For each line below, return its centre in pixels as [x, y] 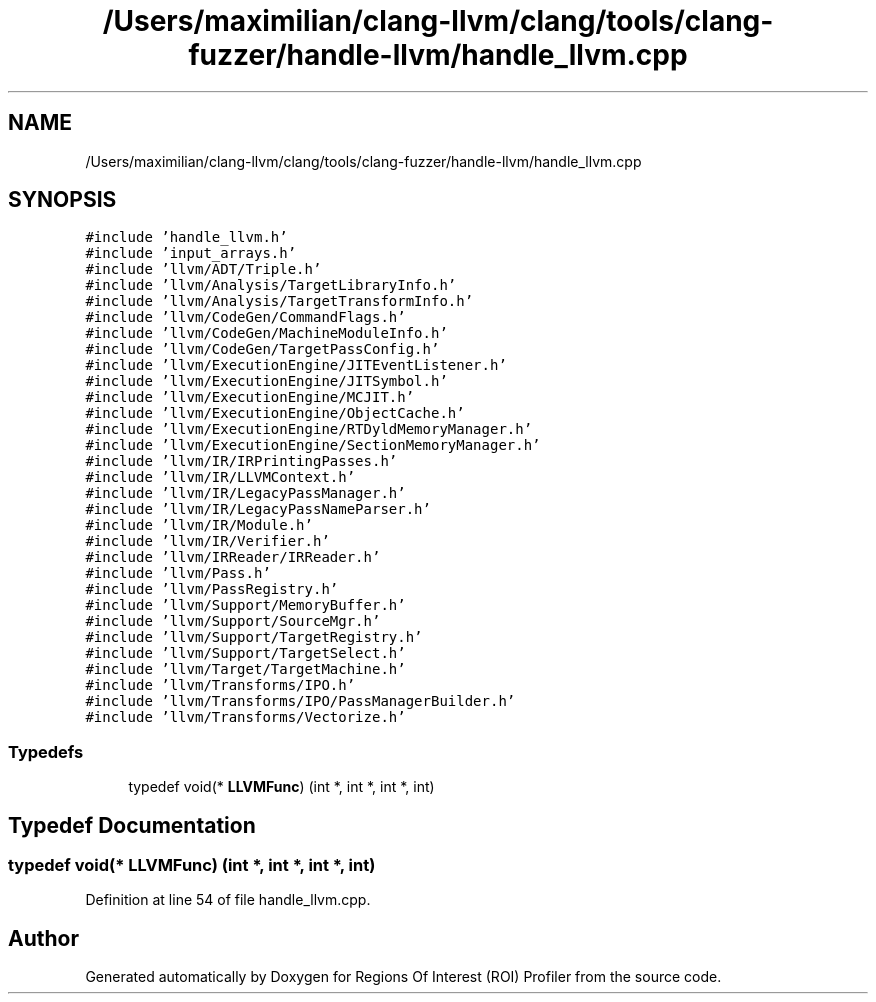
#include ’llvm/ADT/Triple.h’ [203, 269]
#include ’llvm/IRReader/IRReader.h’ [233, 557]
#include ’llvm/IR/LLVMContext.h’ [220, 477]
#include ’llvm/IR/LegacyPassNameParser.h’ [258, 509]
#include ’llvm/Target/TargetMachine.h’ [245, 669]
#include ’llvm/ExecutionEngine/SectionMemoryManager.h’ [313, 445]
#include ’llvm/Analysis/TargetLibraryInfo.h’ [271, 285]
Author [43, 938]
